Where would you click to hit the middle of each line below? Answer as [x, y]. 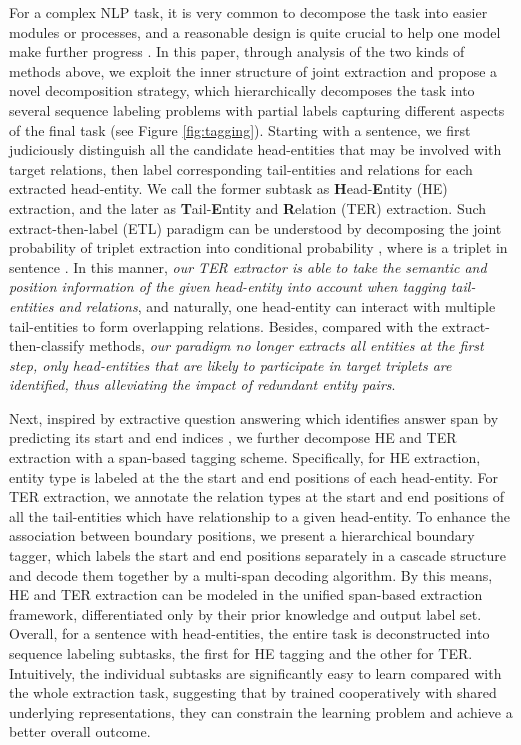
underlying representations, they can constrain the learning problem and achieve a [261, 711]
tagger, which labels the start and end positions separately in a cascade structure [257, 555]
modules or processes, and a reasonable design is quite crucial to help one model [255, 31]
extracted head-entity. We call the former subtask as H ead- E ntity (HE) [228, 188]
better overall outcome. [80, 731]
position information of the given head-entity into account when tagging [227, 286]
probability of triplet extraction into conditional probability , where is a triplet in [258, 247]
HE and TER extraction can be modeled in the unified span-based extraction [246, 594]
